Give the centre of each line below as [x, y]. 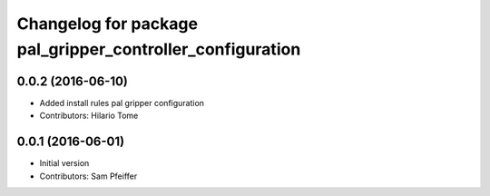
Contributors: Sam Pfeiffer [88, 176]
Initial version [64, 163]
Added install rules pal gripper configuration [122, 103]
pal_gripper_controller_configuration [159, 49]
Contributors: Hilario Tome [89, 116]
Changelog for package [108, 24]
